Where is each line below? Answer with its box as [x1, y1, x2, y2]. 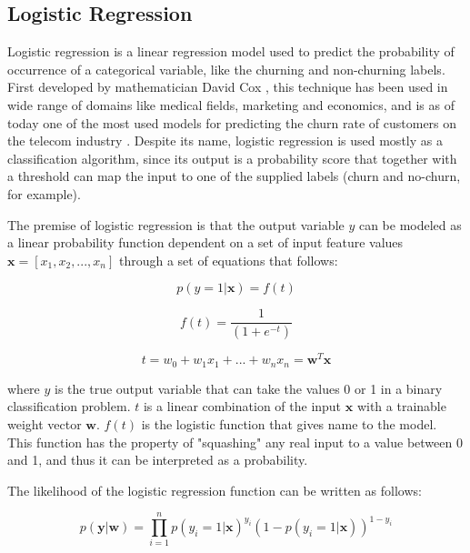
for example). [7, 184, 81, 203]
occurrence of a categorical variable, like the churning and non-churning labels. [7, 59, 445, 78]
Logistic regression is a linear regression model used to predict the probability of [7, 42, 455, 61]
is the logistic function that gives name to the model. [141, 414, 437, 433]
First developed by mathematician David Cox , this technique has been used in [7, 77, 448, 96]
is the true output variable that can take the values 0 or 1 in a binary [55, 378, 443, 397]
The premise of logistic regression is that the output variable [7, 215, 345, 234]
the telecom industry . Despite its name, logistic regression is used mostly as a [7, 131, 443, 150]
